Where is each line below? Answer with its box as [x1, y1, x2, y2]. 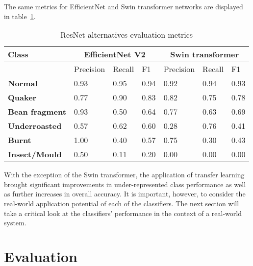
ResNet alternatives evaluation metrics [60, 29, 193, 41]
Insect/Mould [8, 148, 62, 160]
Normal [8, 77, 38, 89]
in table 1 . [4, 11, 36, 21]
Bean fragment [8, 106, 66, 118]
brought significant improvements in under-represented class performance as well [4, 179, 246, 189]
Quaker [8, 92, 37, 103]
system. [4, 218, 26, 228]
